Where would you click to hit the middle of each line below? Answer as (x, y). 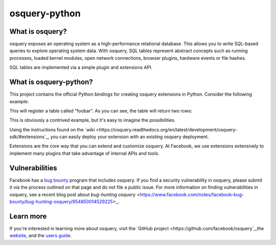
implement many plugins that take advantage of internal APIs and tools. (84, 153)
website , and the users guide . (41, 236)
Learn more (28, 216)
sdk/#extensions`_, (29, 137)
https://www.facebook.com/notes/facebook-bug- (192, 194)
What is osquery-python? (51, 82)
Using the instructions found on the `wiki (52, 129)
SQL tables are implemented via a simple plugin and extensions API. (81, 68)
